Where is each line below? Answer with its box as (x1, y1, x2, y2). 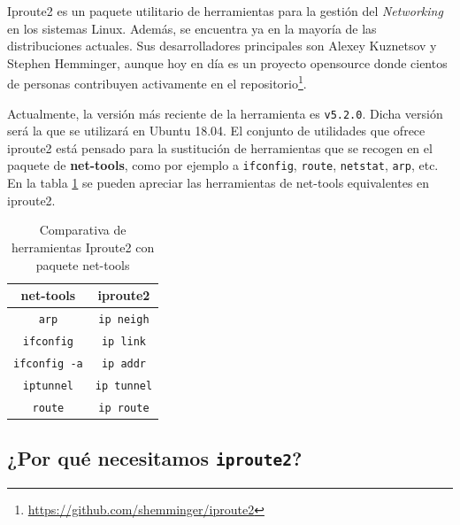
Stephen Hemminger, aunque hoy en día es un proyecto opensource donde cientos (7, 53, 448, 72)
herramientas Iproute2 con (11, 237, 155, 256)
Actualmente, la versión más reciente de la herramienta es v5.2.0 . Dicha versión (7, 104, 443, 122)
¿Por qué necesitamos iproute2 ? (7, 444, 303, 472)
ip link (101, 335, 147, 348)
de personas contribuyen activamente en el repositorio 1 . (7, 72, 307, 93)
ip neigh (98, 313, 149, 326)
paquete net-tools (35, 255, 130, 274)
